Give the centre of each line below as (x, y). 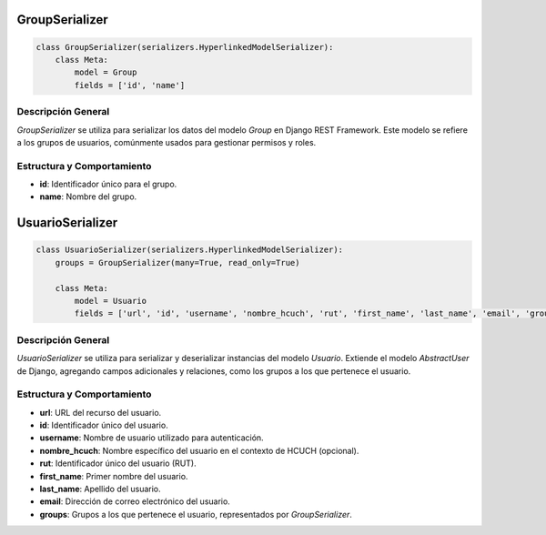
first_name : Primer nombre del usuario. (114, 476)
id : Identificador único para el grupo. (108, 184)
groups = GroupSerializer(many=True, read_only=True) (177, 262)
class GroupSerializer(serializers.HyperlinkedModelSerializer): (185, 47)
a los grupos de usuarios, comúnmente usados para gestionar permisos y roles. (167, 142)
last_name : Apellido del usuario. (100, 489)
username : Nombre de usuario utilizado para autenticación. (152, 438)
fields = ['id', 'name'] (130, 85)
